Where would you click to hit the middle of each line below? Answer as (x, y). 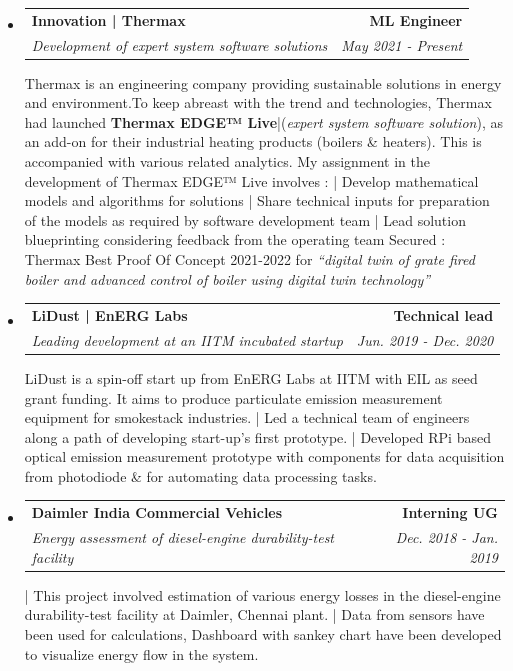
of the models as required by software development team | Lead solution (245, 219)
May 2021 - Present (402, 44)
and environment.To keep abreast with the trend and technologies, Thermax (258, 102)
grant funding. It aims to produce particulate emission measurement (233, 397)
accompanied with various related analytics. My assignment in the (227, 161)
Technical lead (443, 314)
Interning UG (450, 512)
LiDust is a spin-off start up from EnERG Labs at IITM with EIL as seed (251, 377)
